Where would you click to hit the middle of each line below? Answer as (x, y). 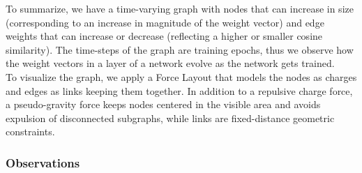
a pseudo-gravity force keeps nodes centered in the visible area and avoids (163, 104)
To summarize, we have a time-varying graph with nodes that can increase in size (180, 8)
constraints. (30, 131)
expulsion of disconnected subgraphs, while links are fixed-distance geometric (170, 118)
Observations (43, 162)
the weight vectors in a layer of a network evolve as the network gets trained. (170, 63)
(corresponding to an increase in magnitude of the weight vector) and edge (165, 22)
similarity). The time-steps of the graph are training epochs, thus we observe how (180, 49)
